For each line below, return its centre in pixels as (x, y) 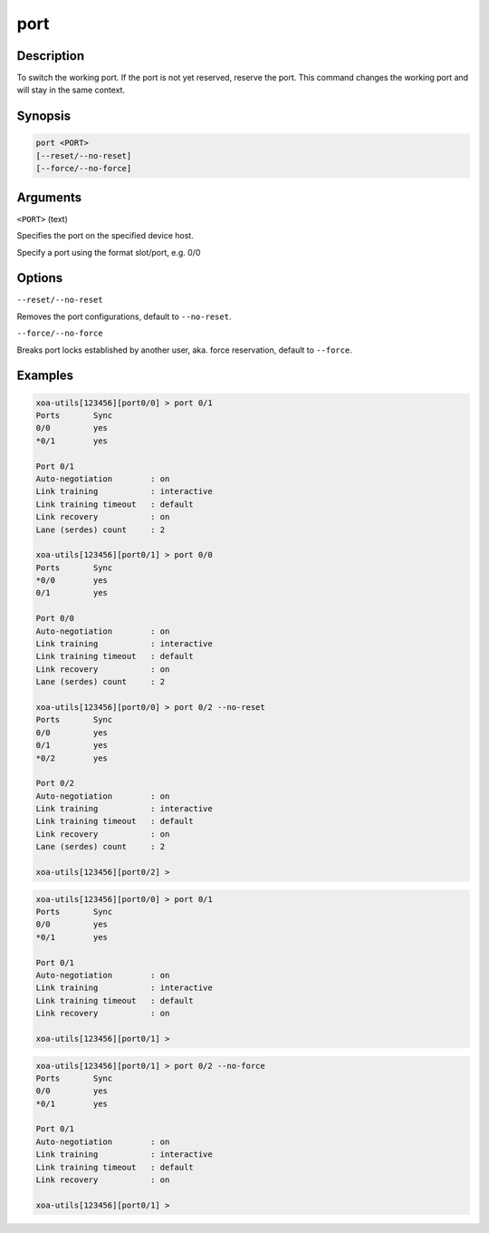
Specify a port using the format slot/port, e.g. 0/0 (109, 252)
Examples (45, 376)
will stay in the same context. (71, 90)
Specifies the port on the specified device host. (105, 236)
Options (40, 278)
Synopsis (44, 117)
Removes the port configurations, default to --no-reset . (124, 316)
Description (51, 56)
